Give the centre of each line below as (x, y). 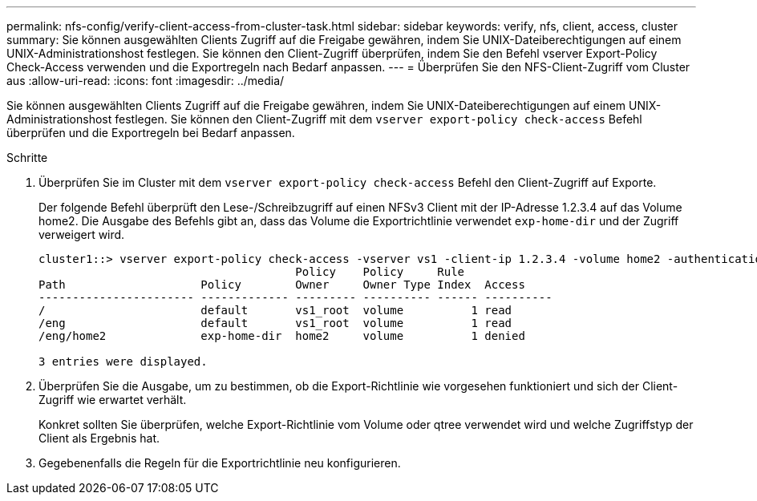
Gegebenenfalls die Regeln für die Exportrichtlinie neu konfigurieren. (220, 463)
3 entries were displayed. (123, 362)
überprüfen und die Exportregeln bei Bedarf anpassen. (151, 133)
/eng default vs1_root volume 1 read (275, 323)
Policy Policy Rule (380, 272)
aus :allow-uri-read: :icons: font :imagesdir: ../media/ (146, 81)
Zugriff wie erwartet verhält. (113, 400)
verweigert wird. (82, 234)
